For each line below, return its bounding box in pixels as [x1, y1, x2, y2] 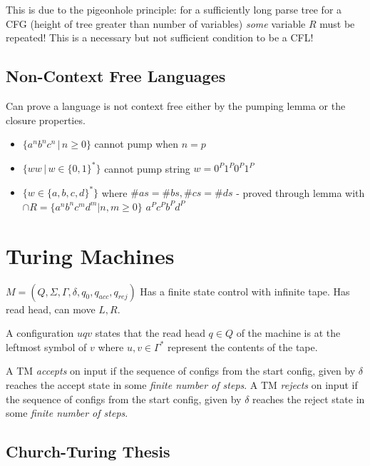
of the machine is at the [236, 325, 341, 340]
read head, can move [6, 301, 96, 316]
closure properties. [6, 112, 86, 127]
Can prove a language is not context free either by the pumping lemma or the [6, 98, 346, 113]
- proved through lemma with [236, 185, 365, 200]
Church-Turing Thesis [6, 440, 170, 462]
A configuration [6, 325, 74, 340]
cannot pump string [104, 161, 190, 176]
